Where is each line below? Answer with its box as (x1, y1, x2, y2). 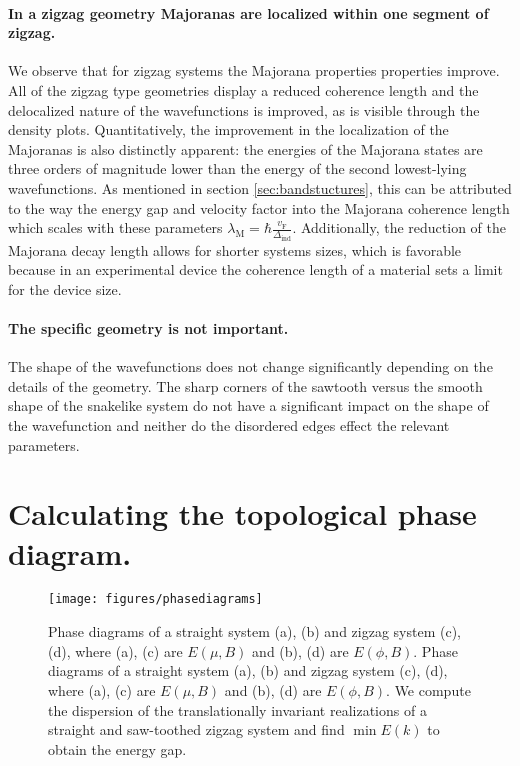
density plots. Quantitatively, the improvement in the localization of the (8, 119, 449, 140)
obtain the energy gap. (48, 738, 187, 759)
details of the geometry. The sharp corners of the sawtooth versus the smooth (8, 375, 483, 396)
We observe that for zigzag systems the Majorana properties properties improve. (8, 60, 500, 81)
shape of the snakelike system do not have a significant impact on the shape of (8, 395, 489, 416)
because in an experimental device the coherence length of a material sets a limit (8, 259, 503, 280)
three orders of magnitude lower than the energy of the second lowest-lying (8, 158, 467, 179)
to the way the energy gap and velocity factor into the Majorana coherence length (8, 197, 510, 218)
